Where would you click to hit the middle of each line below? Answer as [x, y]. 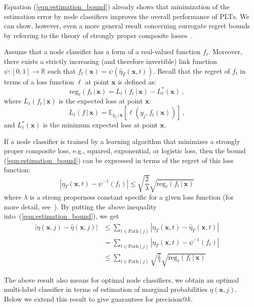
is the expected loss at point [101, 101]
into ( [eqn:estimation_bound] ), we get [62, 216]
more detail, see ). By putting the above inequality [80, 206]
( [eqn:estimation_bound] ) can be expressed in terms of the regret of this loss [119, 160]
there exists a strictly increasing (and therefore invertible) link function [111, 61]
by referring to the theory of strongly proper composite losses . [98, 35]
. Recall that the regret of [191, 71]
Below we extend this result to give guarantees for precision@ [96, 298]
